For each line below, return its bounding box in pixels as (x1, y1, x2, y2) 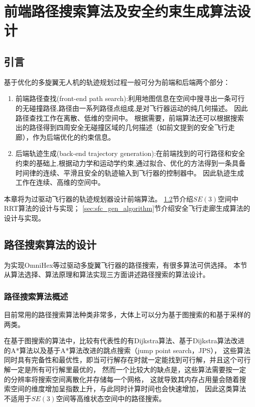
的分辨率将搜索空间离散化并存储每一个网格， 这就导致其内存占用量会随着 (4, 374, 239, 384)
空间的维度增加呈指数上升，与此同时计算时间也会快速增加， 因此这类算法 (10, 383, 246, 394)
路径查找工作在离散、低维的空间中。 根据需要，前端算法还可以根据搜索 (15, 112, 244, 123)
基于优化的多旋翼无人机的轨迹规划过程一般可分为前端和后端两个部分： (4, 76, 230, 87)
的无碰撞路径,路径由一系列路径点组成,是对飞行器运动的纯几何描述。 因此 (15, 102, 248, 113)
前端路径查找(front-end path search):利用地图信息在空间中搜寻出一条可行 (15, 93, 245, 103)
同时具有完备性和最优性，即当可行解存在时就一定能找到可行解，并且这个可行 (4, 355, 251, 365)
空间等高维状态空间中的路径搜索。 (56, 393, 166, 403)
